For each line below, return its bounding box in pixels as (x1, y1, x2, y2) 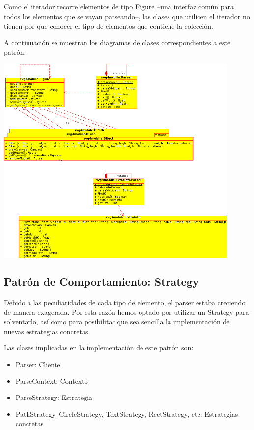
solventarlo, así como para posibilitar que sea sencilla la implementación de (4, 316, 230, 327)
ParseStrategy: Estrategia (15, 392, 93, 402)
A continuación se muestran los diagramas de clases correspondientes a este (4, 37, 231, 47)
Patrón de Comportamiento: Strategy (4, 274, 199, 289)
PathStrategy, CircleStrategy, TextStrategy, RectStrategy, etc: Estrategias (15, 408, 238, 419)
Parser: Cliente (15, 359, 60, 369)
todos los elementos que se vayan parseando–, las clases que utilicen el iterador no (4, 11, 250, 21)
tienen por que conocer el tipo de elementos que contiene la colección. (4, 21, 213, 31)
